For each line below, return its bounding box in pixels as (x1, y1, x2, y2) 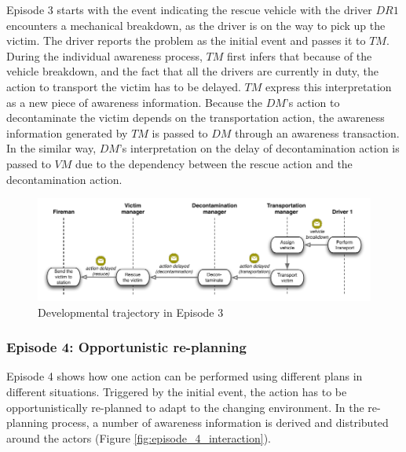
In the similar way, (6, 140, 97, 156)
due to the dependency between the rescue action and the (75, 155, 353, 171)
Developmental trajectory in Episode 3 (38, 303, 224, 320)
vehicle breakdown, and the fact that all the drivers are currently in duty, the (6, 63, 379, 79)
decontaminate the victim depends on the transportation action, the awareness (6, 109, 385, 126)
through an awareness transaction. (235, 124, 400, 141)
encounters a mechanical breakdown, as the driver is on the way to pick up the (6, 17, 386, 33)
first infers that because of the (227, 47, 372, 64)
